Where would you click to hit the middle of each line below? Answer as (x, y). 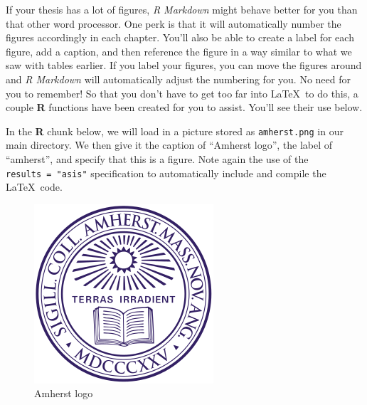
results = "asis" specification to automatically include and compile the (166, 173)
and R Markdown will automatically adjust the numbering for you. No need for (178, 79)
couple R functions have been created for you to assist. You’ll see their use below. (184, 107)
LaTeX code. (34, 187)
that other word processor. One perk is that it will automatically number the (174, 23)
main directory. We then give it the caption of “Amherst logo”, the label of (169, 145)
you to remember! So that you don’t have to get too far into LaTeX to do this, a (182, 93)
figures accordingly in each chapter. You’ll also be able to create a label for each (180, 37)
